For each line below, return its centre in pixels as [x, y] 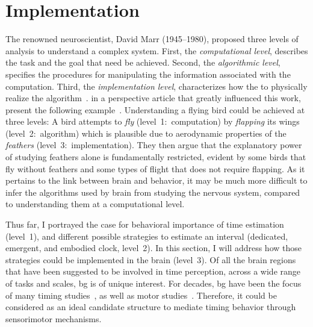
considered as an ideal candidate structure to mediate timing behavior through [151, 307]
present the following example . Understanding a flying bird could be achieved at [155, 109]
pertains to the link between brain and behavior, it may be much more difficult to [156, 180]
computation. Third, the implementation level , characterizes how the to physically [156, 86]
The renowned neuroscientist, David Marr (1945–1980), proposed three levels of [152, 39]
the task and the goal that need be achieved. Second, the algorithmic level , [143, 62]
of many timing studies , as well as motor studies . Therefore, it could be [141, 295]
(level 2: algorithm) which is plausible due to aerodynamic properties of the [146, 133]
